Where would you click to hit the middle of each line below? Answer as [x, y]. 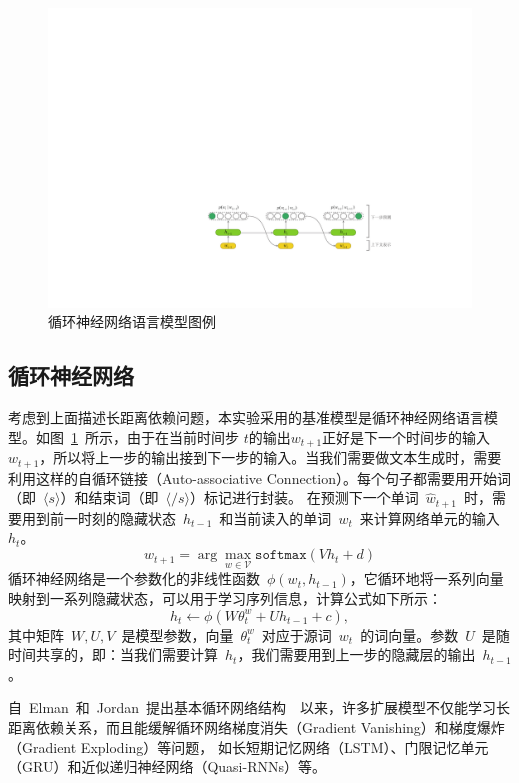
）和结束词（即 [109, 497]
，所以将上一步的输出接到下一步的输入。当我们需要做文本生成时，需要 [270, 457]
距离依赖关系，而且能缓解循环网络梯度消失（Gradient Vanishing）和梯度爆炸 [256, 726]
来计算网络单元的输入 [429, 517]
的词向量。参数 [409, 634]
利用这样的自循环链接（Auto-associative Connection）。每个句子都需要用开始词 [259, 477]
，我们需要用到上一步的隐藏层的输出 [356, 654]
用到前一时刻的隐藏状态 [98, 517]
